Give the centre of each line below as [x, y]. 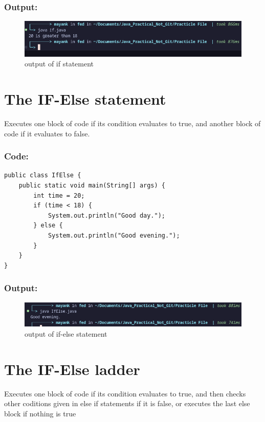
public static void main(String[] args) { [92, 186]
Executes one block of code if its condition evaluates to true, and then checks [125, 393]
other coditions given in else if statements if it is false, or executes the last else [127, 403]
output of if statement [59, 64]
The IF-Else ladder [72, 369]
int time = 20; [59, 195]
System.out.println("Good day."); [106, 215]
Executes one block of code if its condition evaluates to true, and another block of [132, 123]
